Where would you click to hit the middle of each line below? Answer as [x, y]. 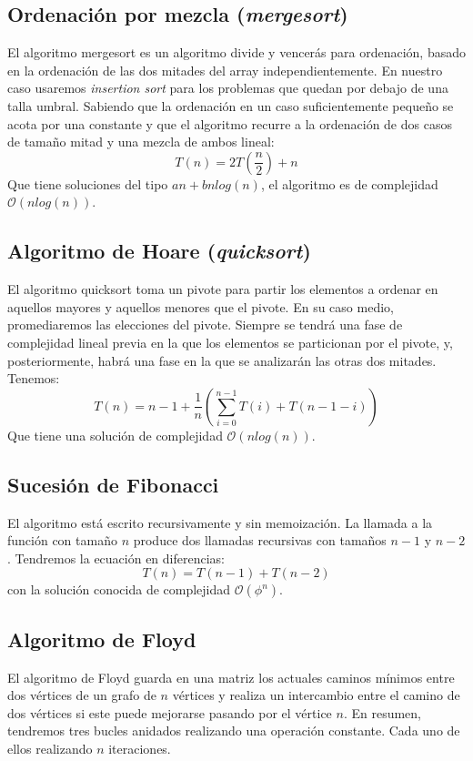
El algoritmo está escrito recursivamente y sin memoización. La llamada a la [220, 522]
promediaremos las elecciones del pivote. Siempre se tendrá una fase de [205, 325]
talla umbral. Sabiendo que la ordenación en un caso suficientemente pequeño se [231, 105]
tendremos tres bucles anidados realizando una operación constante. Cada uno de [234, 731]
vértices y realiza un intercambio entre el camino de [316, 695]
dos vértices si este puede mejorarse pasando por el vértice [170, 712]
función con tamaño [62, 540]
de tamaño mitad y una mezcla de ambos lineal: [141, 142]
